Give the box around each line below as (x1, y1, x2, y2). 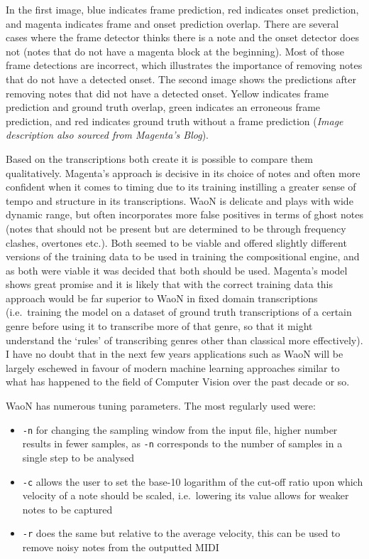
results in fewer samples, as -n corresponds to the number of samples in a (22, 436, 343, 451)
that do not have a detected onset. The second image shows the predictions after (6, 71, 356, 86)
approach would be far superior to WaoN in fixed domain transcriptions (6, 290, 318, 305)
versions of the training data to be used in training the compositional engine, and (6, 249, 360, 264)
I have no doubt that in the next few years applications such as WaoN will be (6, 346, 343, 361)
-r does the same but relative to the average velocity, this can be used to (22, 526, 341, 541)
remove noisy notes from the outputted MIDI (22, 540, 219, 555)
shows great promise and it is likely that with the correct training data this (6, 277, 334, 292)
